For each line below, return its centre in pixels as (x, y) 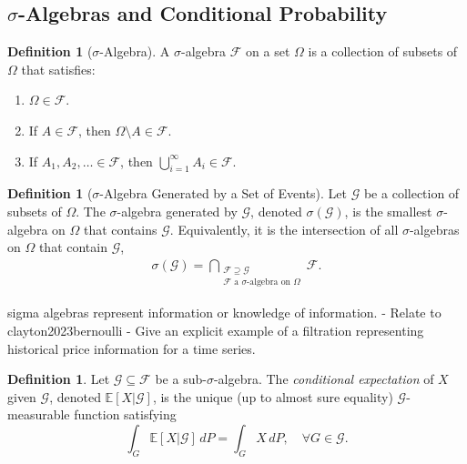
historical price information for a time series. (132, 348)
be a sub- (181, 379)
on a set (268, 51)
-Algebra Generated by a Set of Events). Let (223, 193)
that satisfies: (58, 69)
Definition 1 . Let (59, 379)
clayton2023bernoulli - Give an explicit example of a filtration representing (216, 330)
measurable (39, 414)
